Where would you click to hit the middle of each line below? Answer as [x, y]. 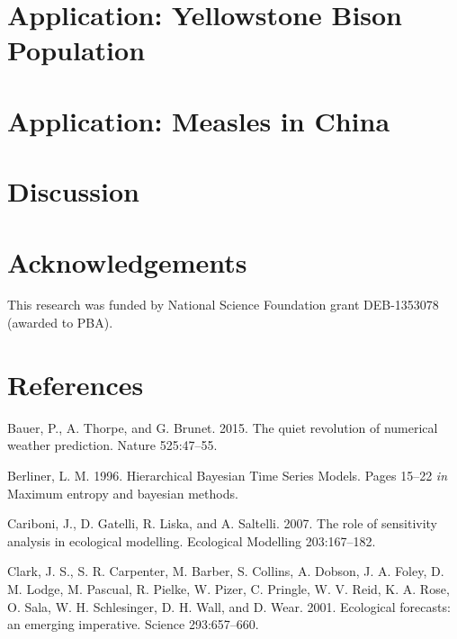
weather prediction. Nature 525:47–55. [112, 445]
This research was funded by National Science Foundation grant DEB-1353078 [223, 305]
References [76, 384]
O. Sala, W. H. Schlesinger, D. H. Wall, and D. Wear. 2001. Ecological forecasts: [229, 606]
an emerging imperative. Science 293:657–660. [133, 624]
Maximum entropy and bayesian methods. [123, 493]
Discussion [73, 191]
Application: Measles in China [199, 120]
